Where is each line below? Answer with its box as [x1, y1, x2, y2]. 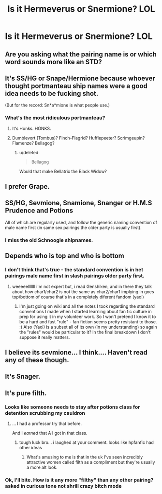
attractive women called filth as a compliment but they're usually [26, 459, 155, 465]
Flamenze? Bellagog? [12, 140, 55, 146]
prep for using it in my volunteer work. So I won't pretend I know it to [19, 314, 156, 319]
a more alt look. [26, 464, 58, 470]
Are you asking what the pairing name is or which [5, 50, 157, 58]
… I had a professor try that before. [12, 421, 82, 426]
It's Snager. [5, 372, 41, 381]
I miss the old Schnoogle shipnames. [5, 237, 93, 244]
